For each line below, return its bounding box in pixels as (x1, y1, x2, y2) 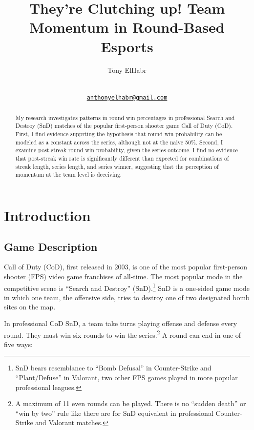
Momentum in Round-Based (29, 17, 225, 37)
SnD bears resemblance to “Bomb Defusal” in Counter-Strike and (15, 363, 212, 373)
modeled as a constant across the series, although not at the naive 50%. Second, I (15, 138, 223, 146)
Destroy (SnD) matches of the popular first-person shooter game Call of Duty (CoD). (15, 122, 233, 130)
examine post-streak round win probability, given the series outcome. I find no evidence (15, 146, 238, 154)
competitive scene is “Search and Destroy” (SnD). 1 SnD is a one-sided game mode (4, 281, 250, 293)
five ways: (4, 339, 33, 349)
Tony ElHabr (107, 64, 147, 75)
